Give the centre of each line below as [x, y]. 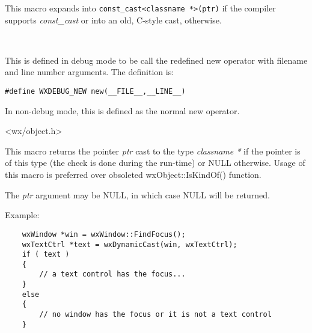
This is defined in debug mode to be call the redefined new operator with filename [156, 60]
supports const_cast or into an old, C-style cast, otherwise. [113, 20]
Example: [22, 215]
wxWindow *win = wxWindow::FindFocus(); [104, 234]
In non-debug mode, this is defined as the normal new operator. [122, 110]
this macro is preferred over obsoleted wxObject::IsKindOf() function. [133, 175]
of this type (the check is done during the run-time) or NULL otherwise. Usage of [155, 163]
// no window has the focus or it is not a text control [155, 315]
